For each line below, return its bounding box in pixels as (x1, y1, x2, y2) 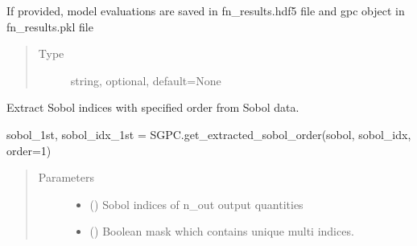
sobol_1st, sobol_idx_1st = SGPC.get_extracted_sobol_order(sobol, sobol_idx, (6, 125, 411, 142)
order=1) (6, 141, 52, 158)
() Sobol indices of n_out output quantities (89, 195, 303, 212)
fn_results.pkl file (6, 18, 93, 35)
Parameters (38, 169, 94, 186)
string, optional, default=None (70, 72, 221, 88)
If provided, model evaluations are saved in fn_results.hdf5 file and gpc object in (6, 2, 405, 18)
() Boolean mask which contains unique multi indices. (89, 223, 354, 240)
